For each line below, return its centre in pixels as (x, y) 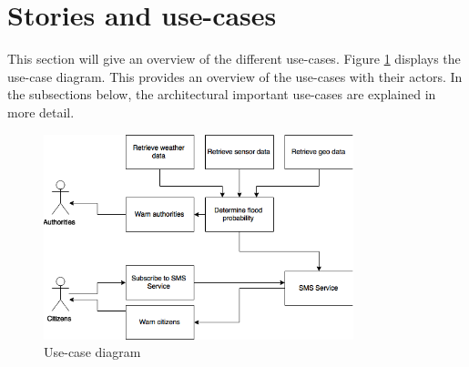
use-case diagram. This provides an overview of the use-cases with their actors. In (235, 76)
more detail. (41, 112)
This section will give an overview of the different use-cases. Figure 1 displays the (234, 59)
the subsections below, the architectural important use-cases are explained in (222, 94)
